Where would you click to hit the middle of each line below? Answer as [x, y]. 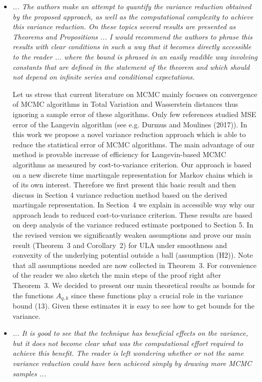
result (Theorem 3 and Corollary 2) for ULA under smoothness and [120, 245]
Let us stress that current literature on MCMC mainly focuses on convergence [135, 94]
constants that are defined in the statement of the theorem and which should [131, 66]
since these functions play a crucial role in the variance [157, 295]
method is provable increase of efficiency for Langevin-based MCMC [119, 154]
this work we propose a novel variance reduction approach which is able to [129, 134]
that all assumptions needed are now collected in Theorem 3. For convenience [135, 265]
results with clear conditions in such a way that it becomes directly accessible [132, 46]
